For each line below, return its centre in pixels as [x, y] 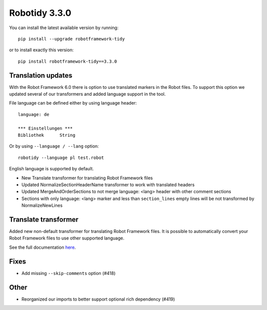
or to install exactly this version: [41, 50]
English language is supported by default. [51, 169]
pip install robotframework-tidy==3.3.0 [67, 61]
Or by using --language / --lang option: [54, 146]
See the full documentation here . [43, 247]
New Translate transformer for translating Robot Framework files [87, 178]
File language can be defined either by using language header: [73, 103]
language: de [34, 114]
